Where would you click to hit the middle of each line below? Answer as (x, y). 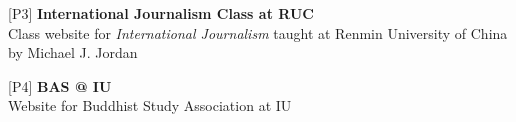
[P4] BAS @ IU (60, 85)
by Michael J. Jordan (73, 52)
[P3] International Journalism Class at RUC (161, 13)
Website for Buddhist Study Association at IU (150, 105)
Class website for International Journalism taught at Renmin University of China (258, 32)
